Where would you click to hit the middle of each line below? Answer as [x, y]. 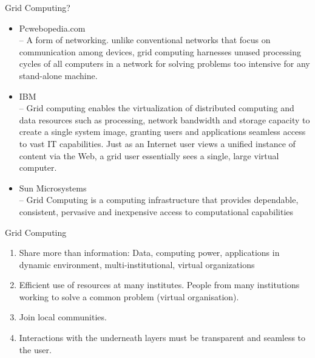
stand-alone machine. [58, 75]
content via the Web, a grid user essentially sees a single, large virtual [149, 155]
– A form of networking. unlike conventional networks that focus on [145, 40]
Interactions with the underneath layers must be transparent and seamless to [162, 338]
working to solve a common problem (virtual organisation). [129, 296]
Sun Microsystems [53, 188]
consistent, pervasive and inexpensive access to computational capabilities [156, 211]
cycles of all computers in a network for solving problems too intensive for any [164, 64]
